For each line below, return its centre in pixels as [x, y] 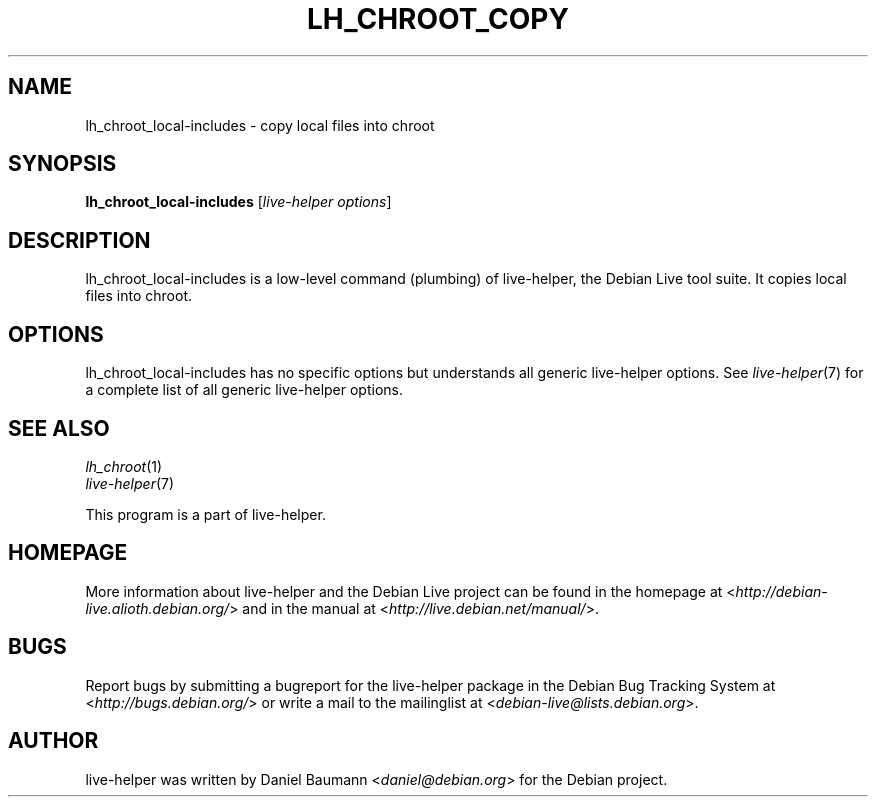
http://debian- [781, 591]
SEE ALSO [59, 428]
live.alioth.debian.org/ [157, 608]
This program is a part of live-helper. [205, 514]
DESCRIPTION [79, 240]
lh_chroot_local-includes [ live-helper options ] [238, 202]
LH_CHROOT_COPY [438, 19]
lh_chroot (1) [124, 466]
